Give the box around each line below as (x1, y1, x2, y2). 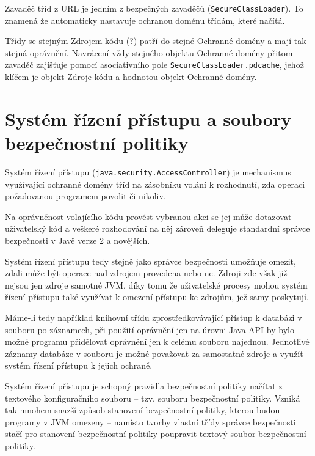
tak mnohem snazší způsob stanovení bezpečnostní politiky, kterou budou (5, 403, 280, 416)
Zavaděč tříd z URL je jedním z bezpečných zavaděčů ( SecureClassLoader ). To (5, 2, 303, 14)
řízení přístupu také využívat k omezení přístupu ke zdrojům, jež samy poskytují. (5, 290, 309, 303)
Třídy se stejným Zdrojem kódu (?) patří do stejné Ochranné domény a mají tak (5, 34, 306, 47)
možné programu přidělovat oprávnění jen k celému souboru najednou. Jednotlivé (5, 335, 310, 348)
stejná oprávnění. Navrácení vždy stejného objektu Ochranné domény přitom (5, 46, 293, 59)
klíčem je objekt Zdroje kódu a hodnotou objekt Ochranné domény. (5, 70, 257, 83)
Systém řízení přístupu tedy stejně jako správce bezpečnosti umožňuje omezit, (5, 254, 296, 267)
